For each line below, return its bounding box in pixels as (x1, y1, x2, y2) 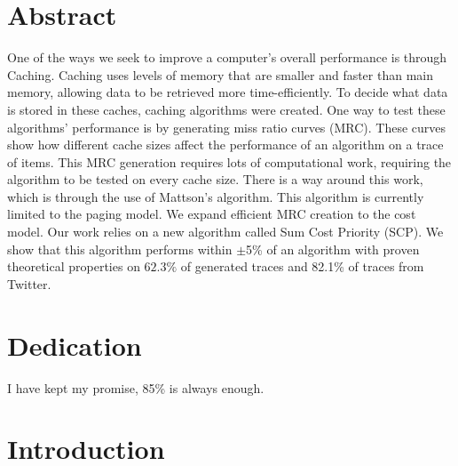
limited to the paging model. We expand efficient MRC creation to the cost (7, 205, 416, 223)
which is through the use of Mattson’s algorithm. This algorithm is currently (7, 187, 424, 205)
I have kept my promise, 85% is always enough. (7, 378, 265, 397)
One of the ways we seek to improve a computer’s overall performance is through (7, 48, 447, 67)
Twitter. (7, 274, 51, 293)
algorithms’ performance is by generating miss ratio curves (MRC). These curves (7, 117, 446, 136)
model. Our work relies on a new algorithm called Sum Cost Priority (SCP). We (7, 222, 444, 241)
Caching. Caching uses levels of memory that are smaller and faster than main (7, 65, 434, 84)
